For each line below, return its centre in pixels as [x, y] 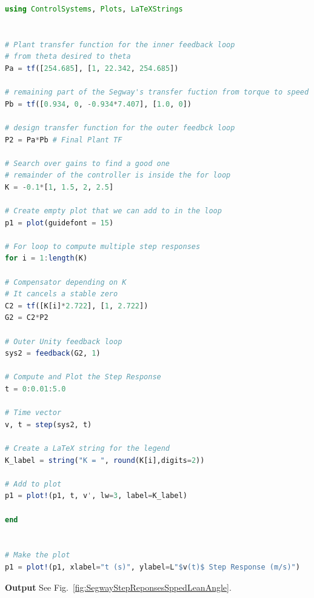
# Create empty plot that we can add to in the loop [113, 211]
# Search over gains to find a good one [88, 163]
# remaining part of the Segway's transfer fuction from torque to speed [157, 92]
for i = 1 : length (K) [46, 258]
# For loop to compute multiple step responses [103, 246]
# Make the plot [38, 555]
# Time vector [33, 413]
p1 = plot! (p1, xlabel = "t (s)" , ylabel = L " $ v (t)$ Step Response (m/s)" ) [152, 567]
